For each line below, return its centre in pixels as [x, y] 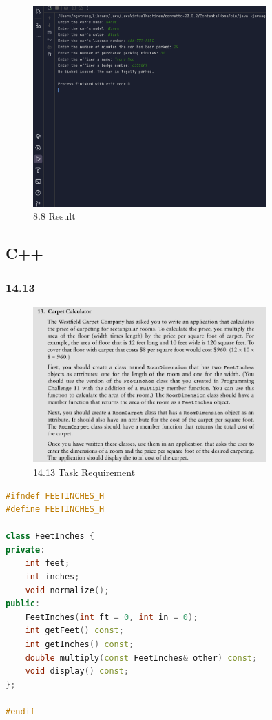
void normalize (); [67, 590]
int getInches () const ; [80, 645]
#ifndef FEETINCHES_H [55, 496]
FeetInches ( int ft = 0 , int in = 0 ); [112, 617]
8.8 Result [54, 216]
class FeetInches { [50, 536]
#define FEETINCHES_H [55, 510]
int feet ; [48, 563]
